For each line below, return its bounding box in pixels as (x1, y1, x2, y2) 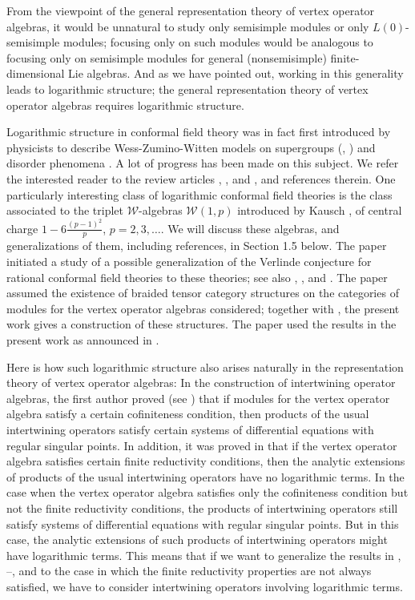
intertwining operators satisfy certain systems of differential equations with (6, 421, 374, 437)
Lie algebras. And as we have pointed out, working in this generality (68, 65, 404, 82)
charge (6, 219, 38, 236)
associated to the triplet (6, 202, 124, 219)
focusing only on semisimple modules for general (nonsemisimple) (6, 49, 327, 66)
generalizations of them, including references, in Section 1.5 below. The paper (6, 237, 387, 254)
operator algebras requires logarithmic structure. (6, 96, 244, 113)
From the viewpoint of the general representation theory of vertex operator (6, 2, 375, 18)
